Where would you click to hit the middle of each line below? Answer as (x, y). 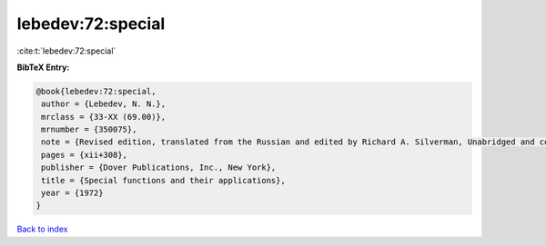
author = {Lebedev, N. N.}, (104, 104)
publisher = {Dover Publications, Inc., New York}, (159, 167)
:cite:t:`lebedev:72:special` (66, 51)
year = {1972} (72, 193)
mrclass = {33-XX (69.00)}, (104, 117)
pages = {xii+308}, (84, 155)
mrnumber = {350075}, (89, 130)
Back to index (42, 229)
